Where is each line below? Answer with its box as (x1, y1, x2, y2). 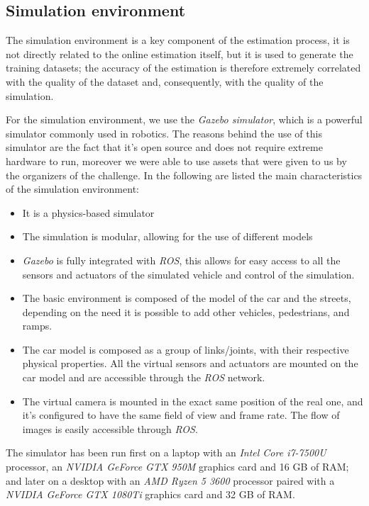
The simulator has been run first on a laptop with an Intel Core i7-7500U (6, 445, 326, 460)
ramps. (22, 318, 53, 333)
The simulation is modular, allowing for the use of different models (22, 229, 313, 244)
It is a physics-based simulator (22, 205, 155, 220)
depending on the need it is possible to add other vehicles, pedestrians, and (22, 304, 350, 319)
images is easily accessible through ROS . (22, 421, 198, 436)
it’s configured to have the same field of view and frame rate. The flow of (22, 407, 340, 422)
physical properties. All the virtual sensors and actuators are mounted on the (22, 356, 358, 371)
